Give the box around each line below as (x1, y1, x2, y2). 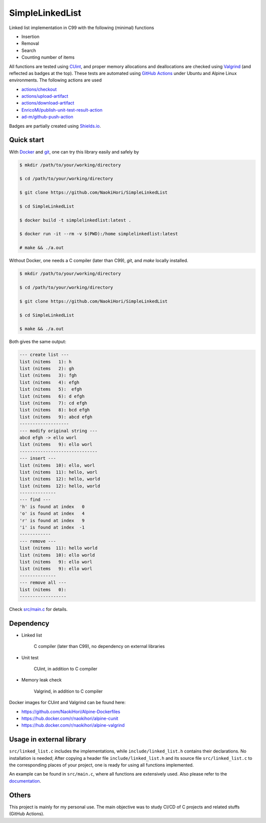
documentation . (9, 778, 41, 784)
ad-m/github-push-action (21, 114, 73, 120)
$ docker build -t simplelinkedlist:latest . (19, 217, 132, 223)
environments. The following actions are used (9, 77, 102, 83)
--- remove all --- (19, 580, 66, 586)
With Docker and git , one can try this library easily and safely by (9, 149, 139, 155)
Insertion (21, 34, 39, 39)
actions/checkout (21, 86, 57, 92)
